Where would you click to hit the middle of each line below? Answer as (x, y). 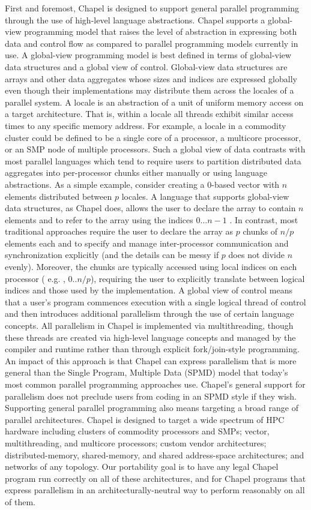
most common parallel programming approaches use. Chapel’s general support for (155, 384)
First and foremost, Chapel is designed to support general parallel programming (152, 8)
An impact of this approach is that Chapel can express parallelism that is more (151, 360)
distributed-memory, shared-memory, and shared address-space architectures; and (155, 454)
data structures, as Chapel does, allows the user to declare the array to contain (150, 208)
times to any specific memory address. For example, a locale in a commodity (146, 125)
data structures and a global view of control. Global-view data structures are (146, 66)
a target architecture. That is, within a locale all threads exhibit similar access (149, 114)
